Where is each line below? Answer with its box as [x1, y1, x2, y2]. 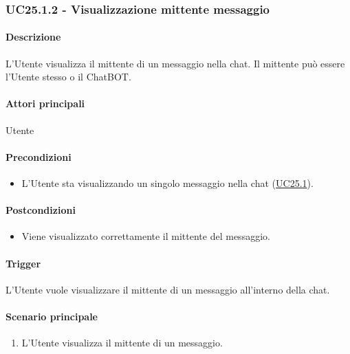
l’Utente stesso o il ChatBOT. [6, 69, 131, 84]
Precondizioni [6, 149, 72, 164]
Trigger [6, 256, 41, 270]
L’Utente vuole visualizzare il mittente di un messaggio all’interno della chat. [6, 282, 330, 296]
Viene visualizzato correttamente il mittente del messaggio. [21, 229, 270, 243]
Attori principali [6, 96, 85, 111]
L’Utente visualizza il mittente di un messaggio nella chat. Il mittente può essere [6, 56, 345, 70]
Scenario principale [6, 309, 98, 323]
